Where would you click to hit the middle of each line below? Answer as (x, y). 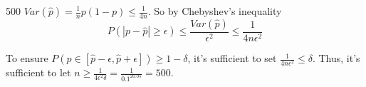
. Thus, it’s (336, 58)
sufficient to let (38, 72)
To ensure (27, 58)
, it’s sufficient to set (232, 58)
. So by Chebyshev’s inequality (215, 11)
